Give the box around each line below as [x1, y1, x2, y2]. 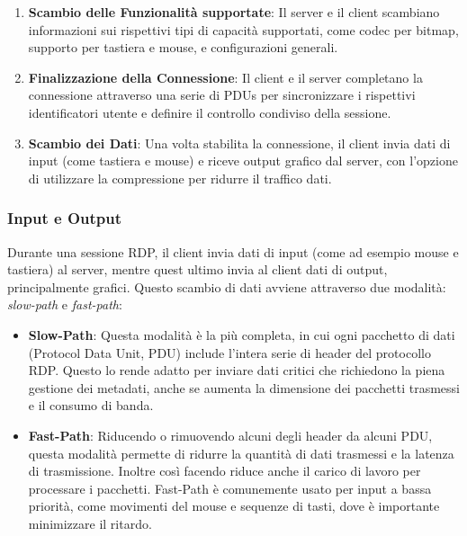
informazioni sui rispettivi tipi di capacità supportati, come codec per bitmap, [28, 20, 459, 39]
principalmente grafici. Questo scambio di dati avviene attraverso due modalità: [7, 277, 446, 296]
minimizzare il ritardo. [28, 514, 152, 532]
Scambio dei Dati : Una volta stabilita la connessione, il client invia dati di [28, 133, 451, 152]
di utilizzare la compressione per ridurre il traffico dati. [28, 168, 332, 187]
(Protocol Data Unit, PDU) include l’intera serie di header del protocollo [28, 343, 431, 362]
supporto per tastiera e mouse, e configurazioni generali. [28, 38, 338, 57]
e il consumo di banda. [28, 396, 154, 415]
